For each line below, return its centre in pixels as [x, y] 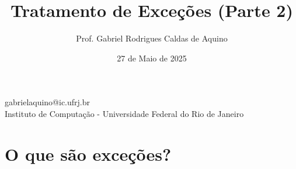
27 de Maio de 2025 [152, 58]
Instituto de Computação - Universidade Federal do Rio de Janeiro [124, 113]
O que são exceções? [88, 154]
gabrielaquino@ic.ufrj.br [48, 102]
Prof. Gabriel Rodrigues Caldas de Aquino [152, 38]
